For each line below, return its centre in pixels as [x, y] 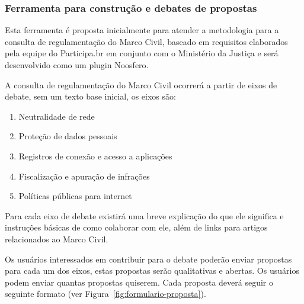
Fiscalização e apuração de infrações [84, 176]
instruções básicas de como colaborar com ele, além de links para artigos [136, 227]
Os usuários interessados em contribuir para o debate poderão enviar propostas [148, 259]
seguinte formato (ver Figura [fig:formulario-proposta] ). [105, 294]
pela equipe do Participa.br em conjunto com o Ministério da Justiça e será [142, 53]
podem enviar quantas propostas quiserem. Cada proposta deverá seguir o [139, 282]
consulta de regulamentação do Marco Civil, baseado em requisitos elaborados [146, 41]
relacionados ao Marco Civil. [57, 239]
